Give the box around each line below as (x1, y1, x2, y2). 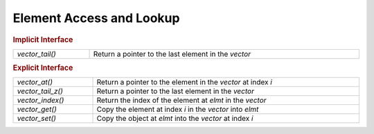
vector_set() (17, 114, 57, 124)
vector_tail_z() (17, 86, 64, 96)
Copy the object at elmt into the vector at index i (96, 114, 253, 124)
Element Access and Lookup (12, 10, 180, 26)
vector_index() (17, 95, 64, 105)
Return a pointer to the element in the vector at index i (96, 77, 273, 87)
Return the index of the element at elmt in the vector (96, 95, 267, 105)
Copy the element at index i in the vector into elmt (96, 104, 259, 114)
